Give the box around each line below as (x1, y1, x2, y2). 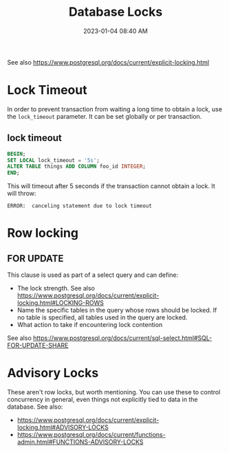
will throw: (7, 190, 36, 198)
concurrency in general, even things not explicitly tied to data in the (7, 396, 198, 404)
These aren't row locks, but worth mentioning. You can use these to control (7, 388, 221, 396)
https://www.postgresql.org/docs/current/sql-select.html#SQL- (33, 334, 212, 342)
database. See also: (7, 403, 63, 411)
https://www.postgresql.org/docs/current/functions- (17, 431, 166, 439)
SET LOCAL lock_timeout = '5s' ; (7, 157, 100, 163)
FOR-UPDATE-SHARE (7, 341, 69, 350)
